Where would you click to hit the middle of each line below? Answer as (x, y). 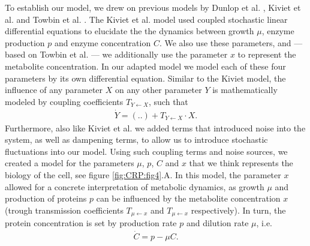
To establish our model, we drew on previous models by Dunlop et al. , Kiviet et (153, 7)
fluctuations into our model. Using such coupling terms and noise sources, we (146, 151)
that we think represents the (241, 163)
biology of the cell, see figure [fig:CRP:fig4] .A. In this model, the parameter (143, 174)
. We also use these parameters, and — (231, 42)
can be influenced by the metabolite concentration (188, 198)
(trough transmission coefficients (64, 210)
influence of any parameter (54, 90)
